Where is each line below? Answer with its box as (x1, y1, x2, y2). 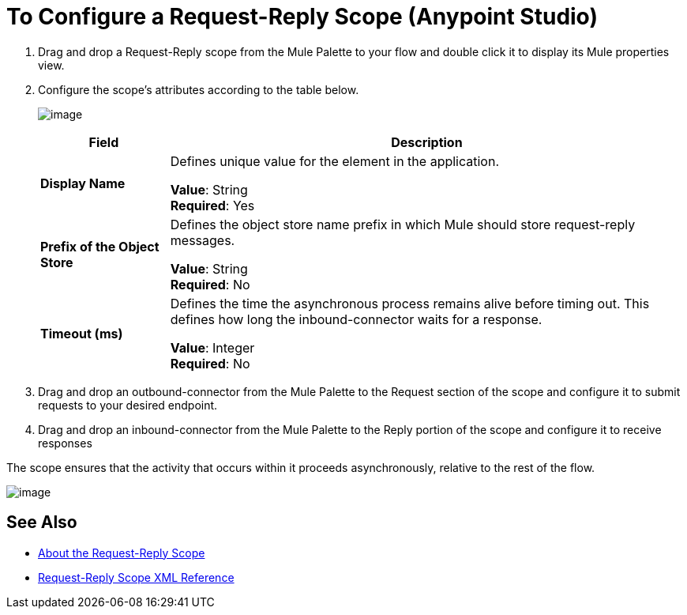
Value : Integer (170, 339, 255, 356)
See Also (6, 512, 77, 533)
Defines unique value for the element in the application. (170, 153, 500, 169)
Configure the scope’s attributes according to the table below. (38, 82, 359, 96)
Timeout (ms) (40, 325, 123, 341)
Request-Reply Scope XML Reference (38, 570, 235, 584)
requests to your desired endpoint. (38, 398, 218, 412)
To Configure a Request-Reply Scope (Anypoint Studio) (6, 3, 598, 30)
